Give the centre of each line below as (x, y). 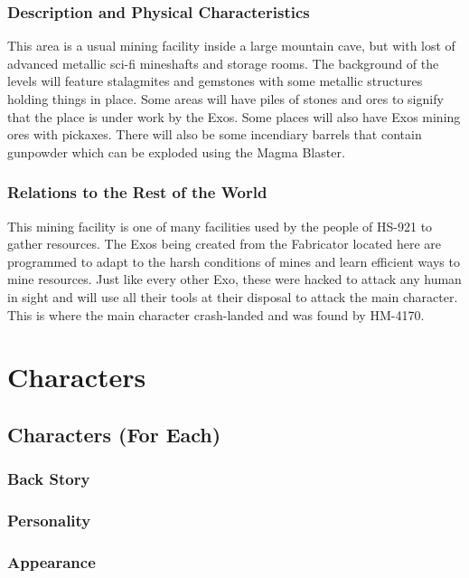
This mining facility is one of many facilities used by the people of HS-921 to (220, 226)
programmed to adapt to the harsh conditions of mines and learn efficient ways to (234, 261)
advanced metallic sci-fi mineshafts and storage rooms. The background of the (223, 63)
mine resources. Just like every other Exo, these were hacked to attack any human (234, 279)
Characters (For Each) (114, 434)
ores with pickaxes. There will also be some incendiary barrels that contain (215, 134)
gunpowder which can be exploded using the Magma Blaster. (176, 152)
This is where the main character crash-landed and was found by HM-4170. (216, 314)
